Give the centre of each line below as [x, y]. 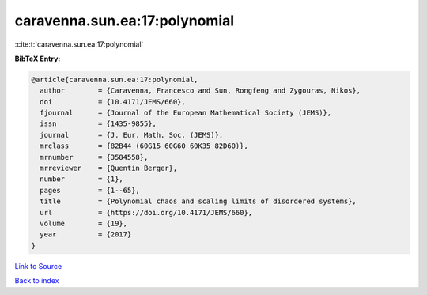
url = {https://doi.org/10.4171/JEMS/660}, [146, 212]
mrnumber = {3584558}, [94, 157]
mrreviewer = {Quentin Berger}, [109, 168]
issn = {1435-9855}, [98, 124]
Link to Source [38, 266]
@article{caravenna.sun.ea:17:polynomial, [115, 79]
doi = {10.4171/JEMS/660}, [113, 102]
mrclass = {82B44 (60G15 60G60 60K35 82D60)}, [144, 146]
